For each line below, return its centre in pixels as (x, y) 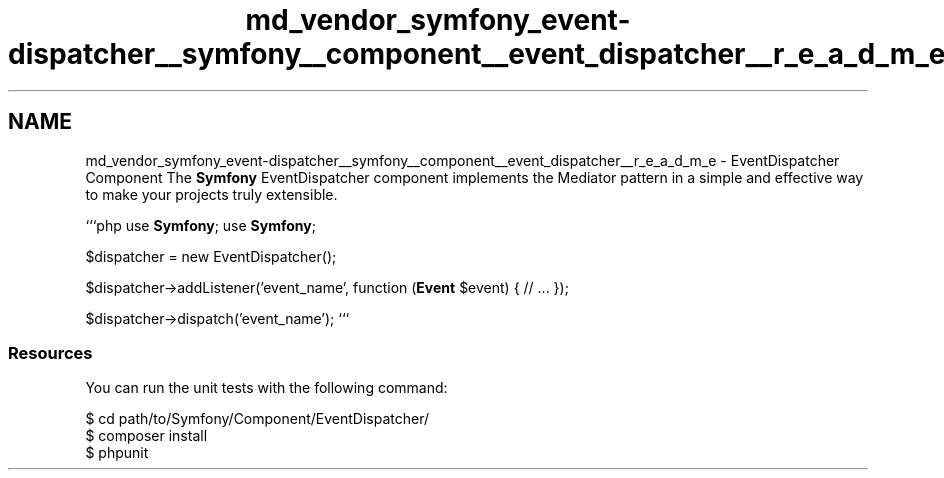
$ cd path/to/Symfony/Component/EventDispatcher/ (257, 419)
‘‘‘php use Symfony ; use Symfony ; (200, 225)
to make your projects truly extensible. (211, 194)
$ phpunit (117, 453)
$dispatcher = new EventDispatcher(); (211, 256)
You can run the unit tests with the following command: (266, 388)
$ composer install (146, 436)
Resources (50, 352)
